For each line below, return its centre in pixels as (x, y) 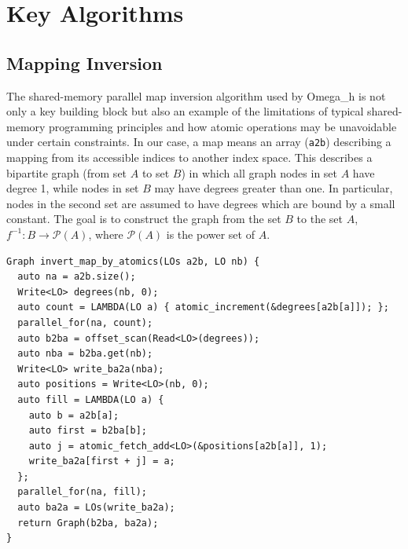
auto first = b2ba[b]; (88, 431)
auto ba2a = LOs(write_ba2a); (96, 508)
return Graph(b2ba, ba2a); (88, 523)
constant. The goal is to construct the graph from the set (144, 219)
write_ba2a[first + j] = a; (102, 461)
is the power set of (210, 234)
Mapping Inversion (85, 62)
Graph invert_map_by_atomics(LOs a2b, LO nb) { (133, 261)
